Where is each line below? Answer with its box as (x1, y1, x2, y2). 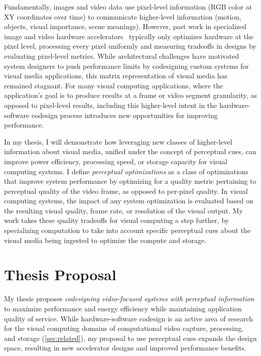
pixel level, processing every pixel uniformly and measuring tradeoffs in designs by (4, 41, 256, 51)
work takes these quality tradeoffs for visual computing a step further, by (4, 215, 229, 225)
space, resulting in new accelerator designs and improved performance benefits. (4, 342, 246, 353)
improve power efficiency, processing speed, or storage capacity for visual (4, 156, 227, 166)
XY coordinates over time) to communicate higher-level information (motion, (4, 11, 241, 22)
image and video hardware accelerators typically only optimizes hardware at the (4, 31, 253, 41)
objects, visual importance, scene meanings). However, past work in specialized (4, 21, 246, 32)
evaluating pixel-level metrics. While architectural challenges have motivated (4, 50, 239, 61)
